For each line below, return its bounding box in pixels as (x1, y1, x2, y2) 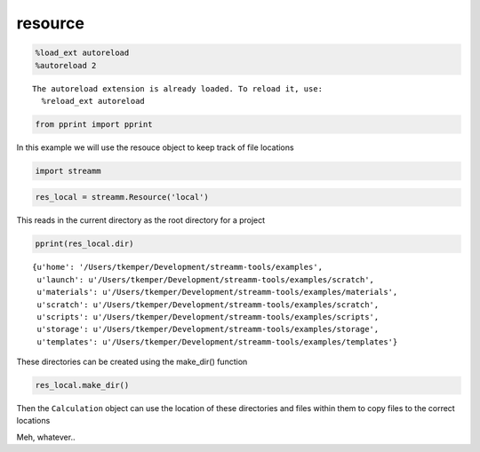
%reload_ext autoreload (41, 96, 146, 106)
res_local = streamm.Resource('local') (35, 192, 209, 202)
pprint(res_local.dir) (35, 239, 134, 249)
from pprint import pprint (35, 119, 153, 129)
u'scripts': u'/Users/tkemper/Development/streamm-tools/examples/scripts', (36, 312, 380, 321)
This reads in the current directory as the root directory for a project (16, 215, 266, 226)
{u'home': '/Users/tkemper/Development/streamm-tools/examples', (32, 262, 324, 273)
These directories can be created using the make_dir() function (16, 356, 248, 368)
